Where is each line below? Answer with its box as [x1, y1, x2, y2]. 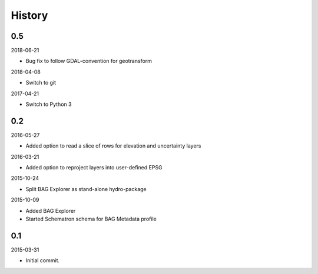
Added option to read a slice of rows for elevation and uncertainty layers [25, 142, 201, 149]
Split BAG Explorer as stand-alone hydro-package [25, 185, 147, 192]
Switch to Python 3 [25, 101, 72, 108]
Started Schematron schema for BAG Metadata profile [25, 215, 157, 223]
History [11, 9, 48, 22]
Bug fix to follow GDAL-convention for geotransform [25, 58, 153, 65]
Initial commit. [25, 257, 60, 264]
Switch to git [25, 79, 56, 86]
